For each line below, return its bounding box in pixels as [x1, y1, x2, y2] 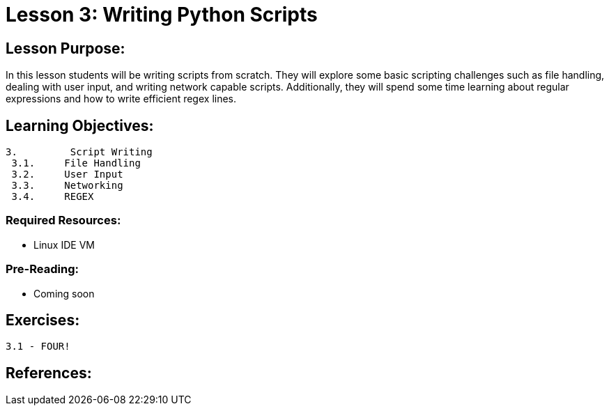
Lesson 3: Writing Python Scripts [6, 3, 318, 26]
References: [6, 364, 92, 382]
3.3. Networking [11, 180, 123, 192]
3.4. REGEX [11, 191, 94, 203]
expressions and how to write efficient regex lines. [6, 93, 237, 105]
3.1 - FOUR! [6, 341, 70, 352]
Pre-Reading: [6, 262, 79, 277]
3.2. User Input [11, 169, 123, 180]
